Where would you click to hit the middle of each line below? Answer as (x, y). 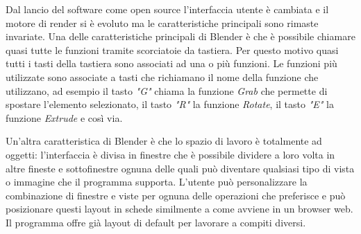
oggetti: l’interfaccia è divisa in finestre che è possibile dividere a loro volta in (170, 154)
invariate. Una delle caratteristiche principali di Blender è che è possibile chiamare (180, 36)
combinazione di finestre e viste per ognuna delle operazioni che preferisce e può (176, 195)
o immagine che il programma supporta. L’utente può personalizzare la (157, 182)
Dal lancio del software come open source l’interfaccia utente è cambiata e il (167, 9)
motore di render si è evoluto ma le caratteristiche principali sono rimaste (162, 22)
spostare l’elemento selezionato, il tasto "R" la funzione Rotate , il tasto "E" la (170, 104)
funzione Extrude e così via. (64, 117)
